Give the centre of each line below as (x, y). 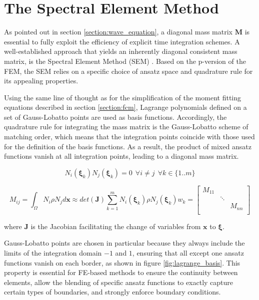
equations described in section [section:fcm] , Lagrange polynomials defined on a (125, 107)
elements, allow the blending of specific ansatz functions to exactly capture (119, 282)
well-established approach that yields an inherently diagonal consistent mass (121, 51)
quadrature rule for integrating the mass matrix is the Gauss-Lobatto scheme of (126, 127)
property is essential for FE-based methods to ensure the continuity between (121, 272)
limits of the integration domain (53, 253)
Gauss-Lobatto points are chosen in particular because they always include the (124, 243)
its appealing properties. (41, 81)
